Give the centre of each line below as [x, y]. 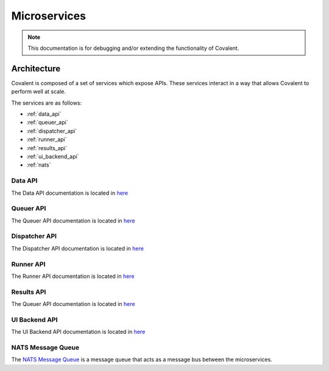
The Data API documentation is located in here [70, 193]
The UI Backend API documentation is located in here [78, 332]
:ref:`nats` [39, 165]
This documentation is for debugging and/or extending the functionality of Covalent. [133, 48]
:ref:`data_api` [44, 114]
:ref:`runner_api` [47, 139]
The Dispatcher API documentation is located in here [78, 248]
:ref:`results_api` [47, 148]
